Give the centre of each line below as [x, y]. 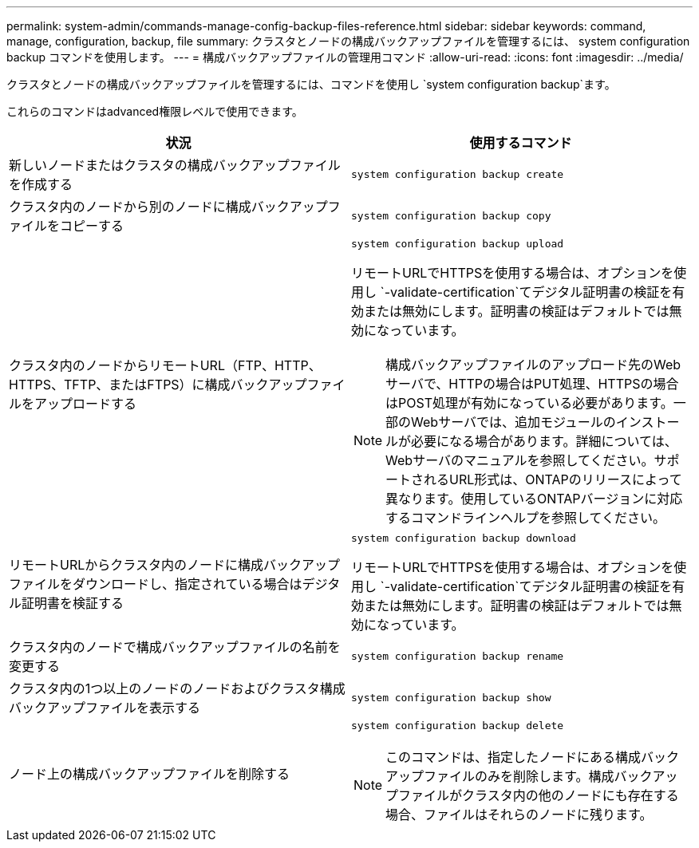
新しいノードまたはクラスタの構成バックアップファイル [175, 165]
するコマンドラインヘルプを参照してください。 [526, 518]
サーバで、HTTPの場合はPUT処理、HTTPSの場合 [532, 384]
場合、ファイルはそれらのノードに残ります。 [519, 814]
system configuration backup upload [458, 244]
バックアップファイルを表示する [105, 708]
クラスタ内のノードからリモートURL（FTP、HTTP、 [165, 365]
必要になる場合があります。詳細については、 [544, 441]
